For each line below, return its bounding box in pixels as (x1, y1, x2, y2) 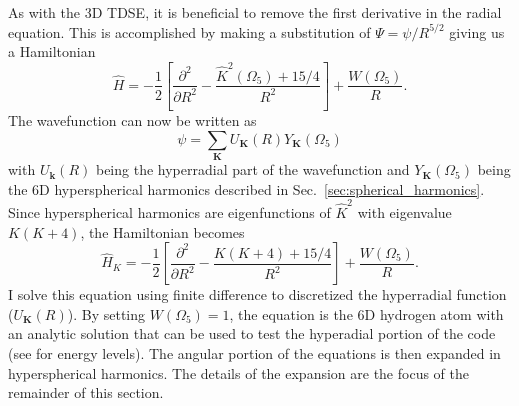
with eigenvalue (357, 201, 452, 222)
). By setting (67, 303, 146, 324)
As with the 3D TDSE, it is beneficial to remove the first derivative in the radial (8, 2, 502, 22)
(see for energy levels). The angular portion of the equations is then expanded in (8, 342, 501, 363)
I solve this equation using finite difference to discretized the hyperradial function (8, 284, 507, 305)
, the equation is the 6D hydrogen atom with (229, 303, 504, 324)
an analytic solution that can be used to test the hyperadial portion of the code (8, 323, 496, 344)
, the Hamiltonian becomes (80, 221, 245, 242)
